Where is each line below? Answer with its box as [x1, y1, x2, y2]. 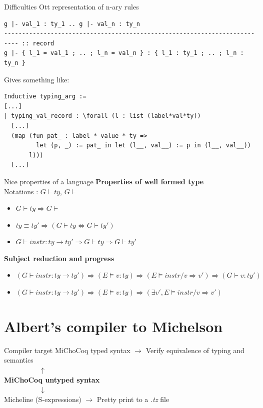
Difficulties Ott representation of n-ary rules [4, 1, 139, 11]
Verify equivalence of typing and [145, 345, 244, 355]
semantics [4, 355, 33, 365]
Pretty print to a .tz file [96, 394, 169, 404]
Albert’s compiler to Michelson [4, 316, 223, 336]
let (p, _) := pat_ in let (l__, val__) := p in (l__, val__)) [36, 142, 251, 149]
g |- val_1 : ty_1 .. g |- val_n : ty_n [4, 20, 140, 27]
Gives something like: [4, 74, 69, 84]
